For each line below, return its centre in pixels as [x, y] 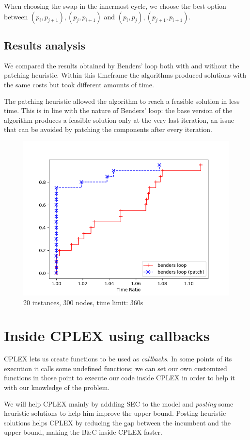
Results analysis [45, 45]
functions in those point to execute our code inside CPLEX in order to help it [119, 378]
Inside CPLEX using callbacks [107, 335]
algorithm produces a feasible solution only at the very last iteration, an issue [119, 120]
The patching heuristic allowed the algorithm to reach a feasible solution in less [122, 101]
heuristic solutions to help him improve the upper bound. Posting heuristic [115, 413]
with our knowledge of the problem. [57, 387]
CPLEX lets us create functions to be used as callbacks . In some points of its [118, 359]
